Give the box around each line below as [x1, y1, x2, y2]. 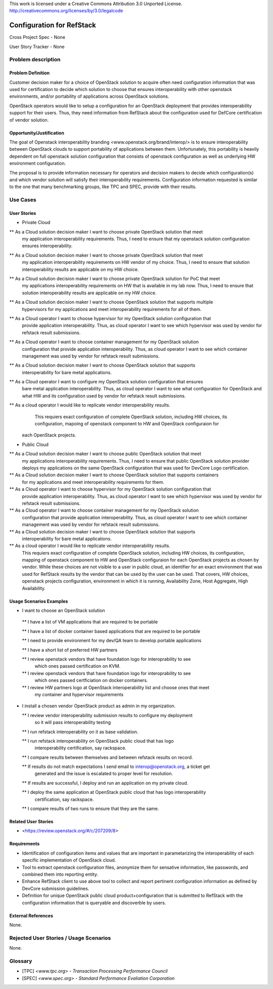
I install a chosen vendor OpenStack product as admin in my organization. [22, 703, 176, 709]
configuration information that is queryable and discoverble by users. [22, 900, 166, 906]
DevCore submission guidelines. [22, 885, 89, 891]
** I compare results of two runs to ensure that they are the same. [22, 805, 159, 812]
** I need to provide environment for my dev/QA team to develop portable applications [22, 638, 202, 644]
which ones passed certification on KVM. [34, 663, 121, 669]
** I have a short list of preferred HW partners [22, 647, 118, 653]
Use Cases [9, 196, 36, 203]
